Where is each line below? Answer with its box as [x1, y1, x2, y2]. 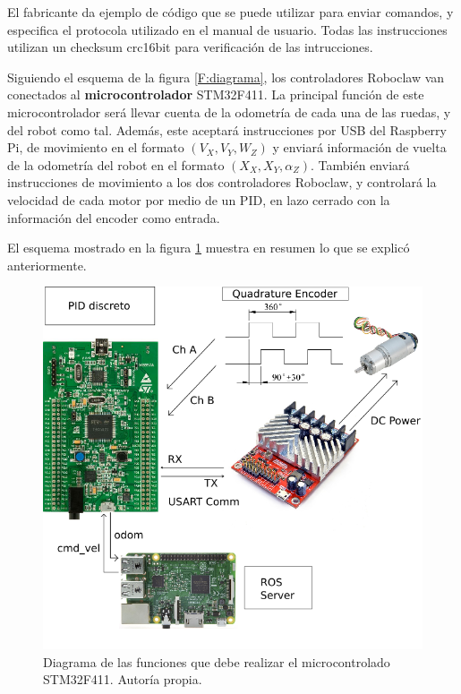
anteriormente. [7, 255, 87, 274]
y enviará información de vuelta [272, 138, 447, 157]
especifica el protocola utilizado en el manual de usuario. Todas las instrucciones [7, 20, 448, 39]
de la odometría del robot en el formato [7, 155, 225, 174]
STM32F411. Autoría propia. [43, 670, 202, 689]
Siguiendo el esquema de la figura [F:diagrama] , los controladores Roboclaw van [7, 67, 445, 86]
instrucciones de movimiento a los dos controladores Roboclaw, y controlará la [7, 173, 437, 192]
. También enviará [311, 155, 410, 174]
